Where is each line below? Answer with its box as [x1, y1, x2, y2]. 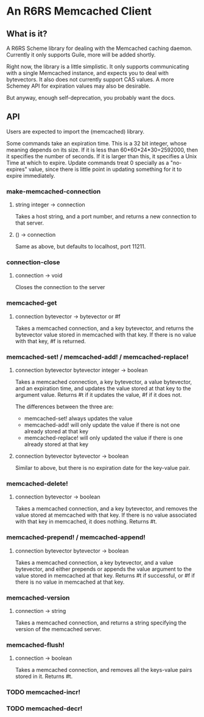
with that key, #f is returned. [15, 337, 86, 345]
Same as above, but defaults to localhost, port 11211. [15, 243, 146, 250]
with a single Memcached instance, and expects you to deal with [6, 69, 169, 77]
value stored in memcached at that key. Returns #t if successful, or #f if [15, 572, 195, 579]
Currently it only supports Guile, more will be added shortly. [6, 51, 156, 58]
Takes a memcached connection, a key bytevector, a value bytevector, [15, 379, 192, 385]
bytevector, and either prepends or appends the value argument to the [15, 565, 192, 573]
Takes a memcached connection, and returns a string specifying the [15, 619, 187, 626]
